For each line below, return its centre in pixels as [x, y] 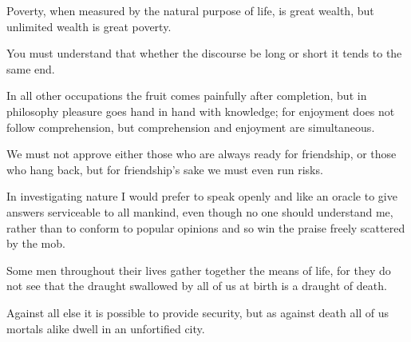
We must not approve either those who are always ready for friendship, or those [202, 154]
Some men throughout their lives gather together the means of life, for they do [199, 270]
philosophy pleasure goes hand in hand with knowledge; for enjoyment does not [201, 111]
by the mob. [36, 243]
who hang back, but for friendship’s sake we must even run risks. [165, 169]
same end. [31, 68]
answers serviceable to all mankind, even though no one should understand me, [200, 211]
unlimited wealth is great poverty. [89, 26]
